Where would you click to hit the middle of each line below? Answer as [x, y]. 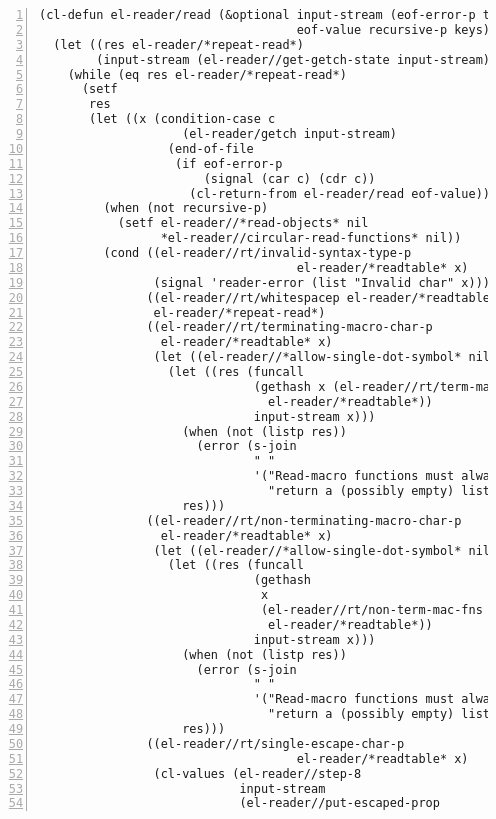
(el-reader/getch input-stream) [289, 134]
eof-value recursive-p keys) [393, 29]
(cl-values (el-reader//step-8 [257, 773]
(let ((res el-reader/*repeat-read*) [178, 44]
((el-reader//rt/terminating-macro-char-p [289, 327]
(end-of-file [210, 148]
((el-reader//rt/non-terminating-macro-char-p [304, 520]
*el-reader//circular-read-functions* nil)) [311, 238]
